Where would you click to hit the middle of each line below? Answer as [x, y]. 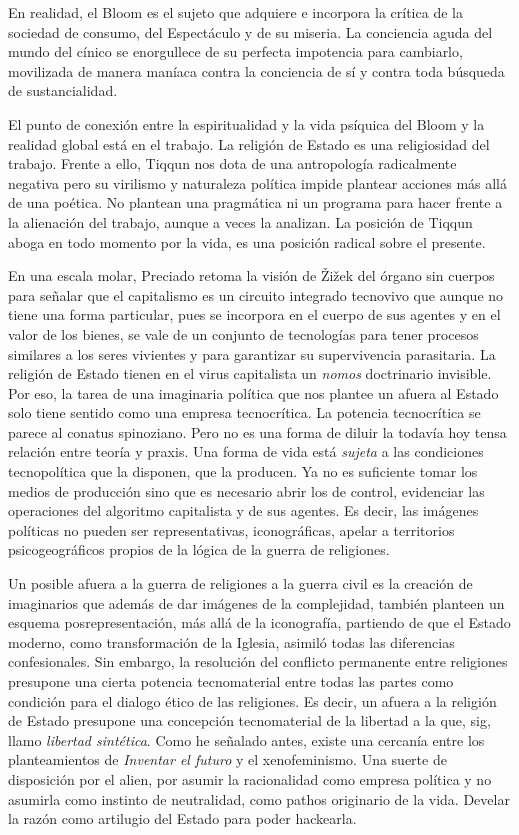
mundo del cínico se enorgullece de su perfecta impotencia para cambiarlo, [235, 51]
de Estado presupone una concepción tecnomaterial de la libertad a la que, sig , [249, 720]
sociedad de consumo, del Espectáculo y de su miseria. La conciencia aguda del [250, 31]
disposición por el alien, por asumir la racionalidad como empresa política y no [250, 778]
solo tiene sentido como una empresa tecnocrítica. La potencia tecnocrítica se [244, 412]
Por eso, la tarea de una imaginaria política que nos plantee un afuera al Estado [253, 392]
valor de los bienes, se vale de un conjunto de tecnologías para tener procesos [243, 333]
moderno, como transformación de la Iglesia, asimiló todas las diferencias [231, 641]
